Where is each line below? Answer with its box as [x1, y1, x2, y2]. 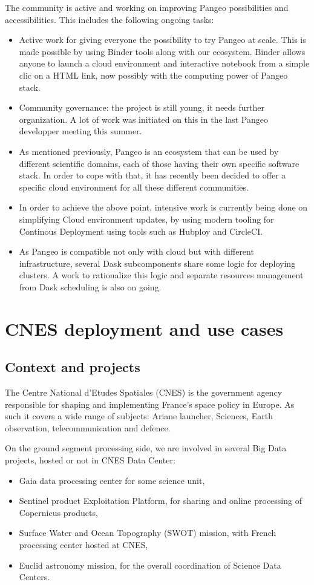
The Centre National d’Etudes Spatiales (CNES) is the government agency [5, 386, 283, 399]
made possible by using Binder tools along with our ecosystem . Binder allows [19, 45, 306, 57]
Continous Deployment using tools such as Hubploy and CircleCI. [19, 224, 263, 237]
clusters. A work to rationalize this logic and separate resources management [19, 269, 304, 281]
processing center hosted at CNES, [19, 538, 148, 551]
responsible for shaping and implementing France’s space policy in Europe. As [5, 397, 295, 410]
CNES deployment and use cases [5, 316, 284, 341]
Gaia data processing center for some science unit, [19, 474, 205, 486]
